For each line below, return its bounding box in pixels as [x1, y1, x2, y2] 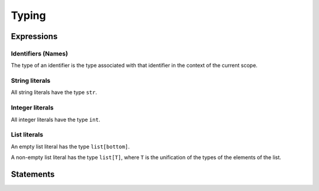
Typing [11, 9, 47, 22]
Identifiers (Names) [11, 49, 68, 57]
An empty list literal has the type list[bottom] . [11, 143, 130, 150]
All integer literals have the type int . [11, 116, 100, 123]
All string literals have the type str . [11, 89, 97, 96]
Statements [11, 169, 55, 179]
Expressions [11, 31, 58, 41]
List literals [11, 131, 44, 139]
